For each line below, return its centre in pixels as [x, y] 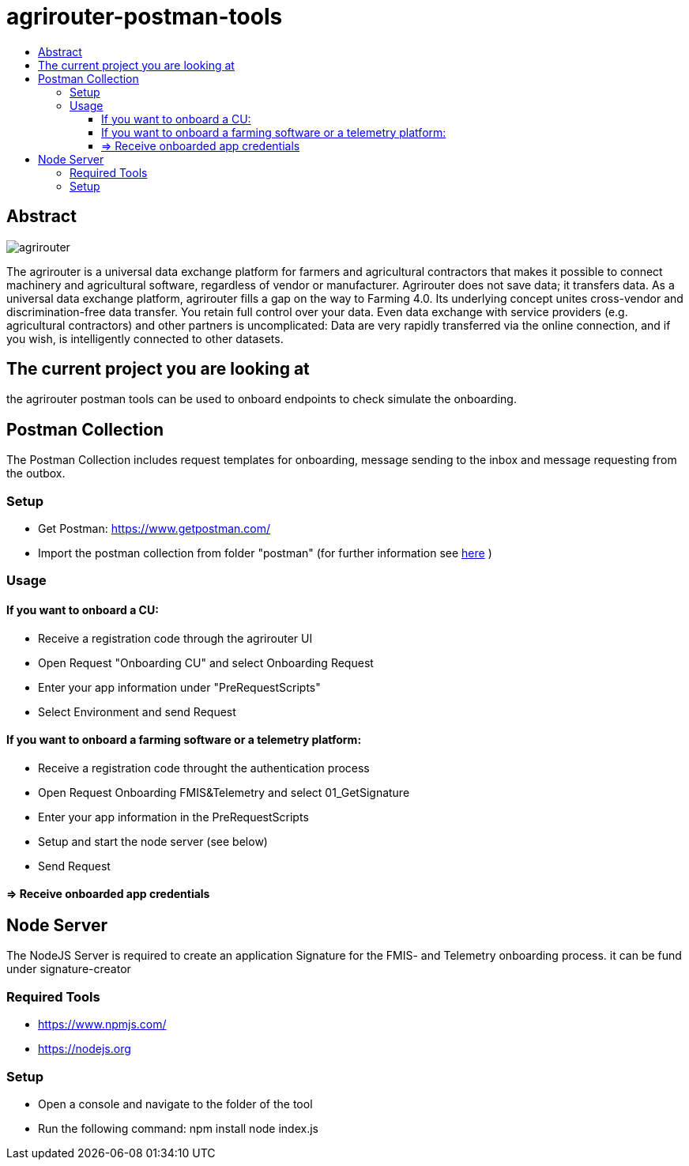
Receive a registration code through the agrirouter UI [175, 638]
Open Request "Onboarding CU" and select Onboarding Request [206, 662]
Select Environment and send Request [137, 711]
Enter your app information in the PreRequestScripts [173, 817]
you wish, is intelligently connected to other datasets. [145, 338]
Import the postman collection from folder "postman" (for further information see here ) [265, 553]
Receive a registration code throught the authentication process [204, 768]
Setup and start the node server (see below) [153, 841]
